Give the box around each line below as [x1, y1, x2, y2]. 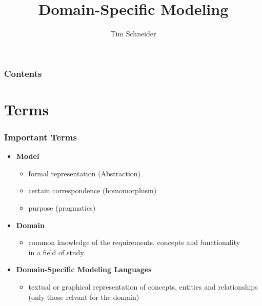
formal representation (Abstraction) [28, 168, 141, 178]
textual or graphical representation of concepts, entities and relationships [28, 281, 258, 292]
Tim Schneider [110, 28, 156, 39]
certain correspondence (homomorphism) [28, 185, 157, 196]
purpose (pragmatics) [28, 202, 96, 213]
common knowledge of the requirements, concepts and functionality [28, 237, 240, 248]
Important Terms [4, 130, 77, 143]
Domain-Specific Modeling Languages [16, 264, 152, 275]
